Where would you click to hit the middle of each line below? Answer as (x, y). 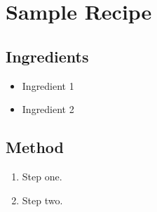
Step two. (42, 200)
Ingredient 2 (48, 109)
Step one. (42, 176)
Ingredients (47, 56)
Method (35, 147)
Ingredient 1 (48, 85)
